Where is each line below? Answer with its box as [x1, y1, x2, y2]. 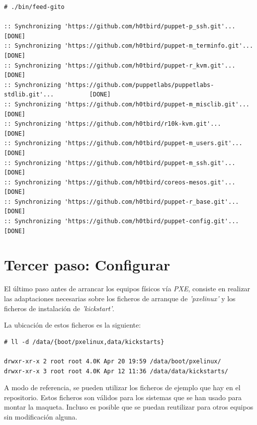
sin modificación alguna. [4, 411, 78, 422]
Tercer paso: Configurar [4, 255, 171, 275]
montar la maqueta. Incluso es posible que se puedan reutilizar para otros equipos [4, 402, 254, 412]
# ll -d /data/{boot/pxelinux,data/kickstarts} [4, 338, 165, 345]
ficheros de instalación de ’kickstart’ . [4, 303, 114, 313]
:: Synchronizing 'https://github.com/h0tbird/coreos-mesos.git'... [4, 178, 236, 186]
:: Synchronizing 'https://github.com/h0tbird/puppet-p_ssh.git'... [4, 23, 236, 30]
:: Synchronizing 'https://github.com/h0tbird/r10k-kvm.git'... [4, 120, 221, 128]
